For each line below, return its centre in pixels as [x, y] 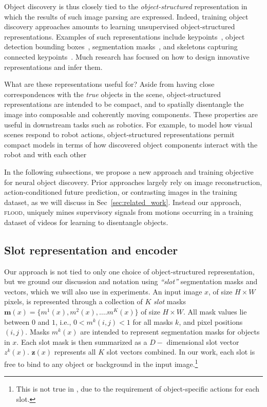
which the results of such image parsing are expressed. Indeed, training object [126, 16]
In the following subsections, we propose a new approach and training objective [129, 171]
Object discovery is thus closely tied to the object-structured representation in [126, 6]
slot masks [170, 301]
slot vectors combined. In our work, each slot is [181, 352]
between [17, 321]
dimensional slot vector [203, 341]
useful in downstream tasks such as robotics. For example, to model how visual [128, 124]
